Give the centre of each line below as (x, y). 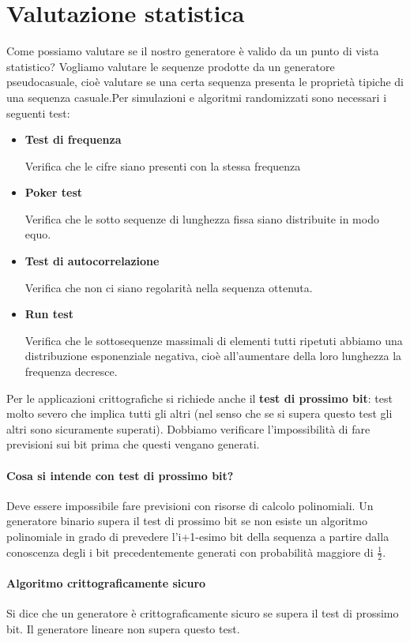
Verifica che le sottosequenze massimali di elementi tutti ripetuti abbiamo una (214, 340)
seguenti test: (38, 113)
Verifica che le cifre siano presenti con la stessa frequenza (163, 165)
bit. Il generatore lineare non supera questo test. (123, 628)
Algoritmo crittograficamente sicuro (106, 583)
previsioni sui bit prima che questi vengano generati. (133, 444)
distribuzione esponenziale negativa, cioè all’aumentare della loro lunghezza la (213, 356)
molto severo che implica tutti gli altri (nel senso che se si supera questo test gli (199, 413)
